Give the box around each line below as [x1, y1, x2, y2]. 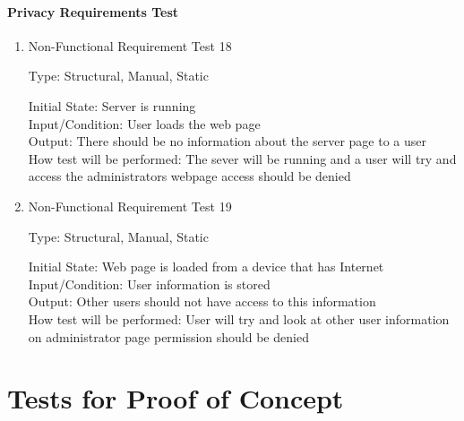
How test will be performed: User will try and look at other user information [28, 309, 450, 328]
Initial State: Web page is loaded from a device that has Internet [28, 257, 384, 276]
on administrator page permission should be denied [28, 327, 309, 346]
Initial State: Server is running [28, 96, 196, 115]
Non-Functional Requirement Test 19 [28, 196, 232, 215]
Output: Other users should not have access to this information [28, 292, 376, 311]
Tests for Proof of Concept [7, 380, 344, 417]
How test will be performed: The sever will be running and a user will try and [28, 149, 457, 168]
